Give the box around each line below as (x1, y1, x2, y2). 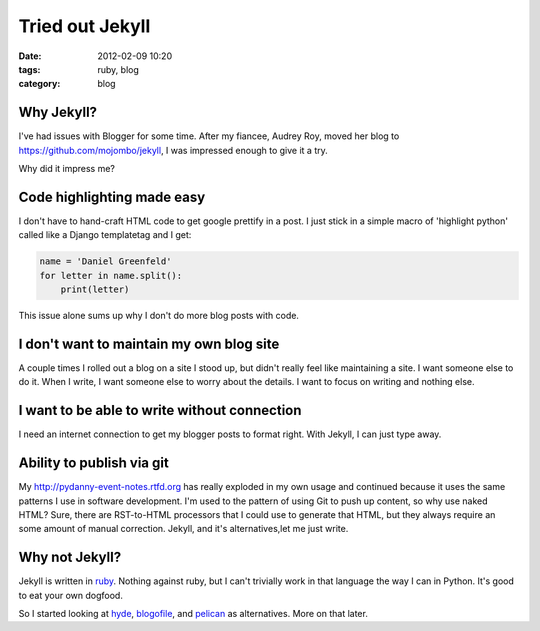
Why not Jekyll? (18, 549, 122, 566)
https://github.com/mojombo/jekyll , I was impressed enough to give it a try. (18, 144, 329, 156)
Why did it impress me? (18, 163, 115, 175)
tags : (18, 63, 41, 75)
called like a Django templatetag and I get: (18, 229, 192, 241)
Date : (18, 50, 42, 62)
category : (18, 78, 61, 90)
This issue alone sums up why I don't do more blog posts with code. (18, 310, 300, 322)
